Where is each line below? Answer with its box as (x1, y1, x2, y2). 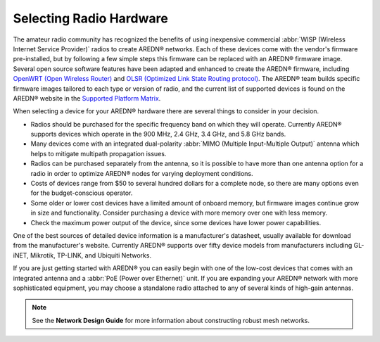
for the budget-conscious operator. (30, 189, 133, 197)
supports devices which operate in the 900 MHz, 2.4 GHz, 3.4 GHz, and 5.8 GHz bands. (30, 130, 286, 139)
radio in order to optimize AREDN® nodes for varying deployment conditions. (30, 169, 253, 177)
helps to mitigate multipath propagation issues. (30, 149, 167, 158)
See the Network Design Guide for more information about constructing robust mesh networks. (32, 316, 310, 324)
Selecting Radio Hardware (13, 11, 168, 26)
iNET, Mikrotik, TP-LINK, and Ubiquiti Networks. (13, 251, 151, 260)
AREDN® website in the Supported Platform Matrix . (13, 94, 161, 102)
